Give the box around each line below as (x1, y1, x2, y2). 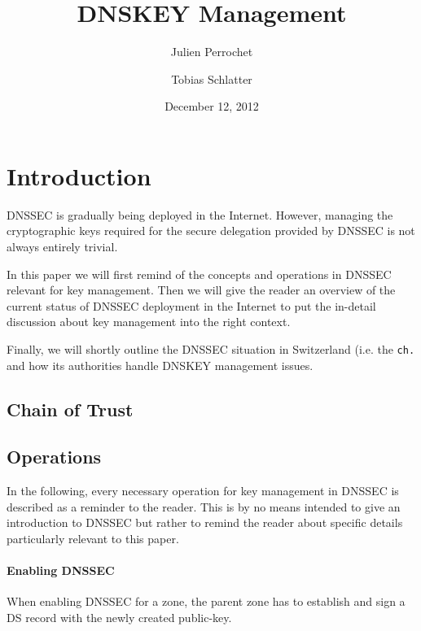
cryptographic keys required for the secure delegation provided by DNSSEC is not (7, 222, 415, 239)
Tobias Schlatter (171, 70, 252, 87)
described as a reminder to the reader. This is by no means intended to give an (7, 498, 401, 515)
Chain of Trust (7, 396, 134, 421)
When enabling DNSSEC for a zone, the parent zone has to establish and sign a (7, 593, 406, 610)
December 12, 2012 (164, 98, 259, 115)
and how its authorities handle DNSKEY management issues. (7, 356, 314, 373)
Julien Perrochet (170, 43, 253, 60)
